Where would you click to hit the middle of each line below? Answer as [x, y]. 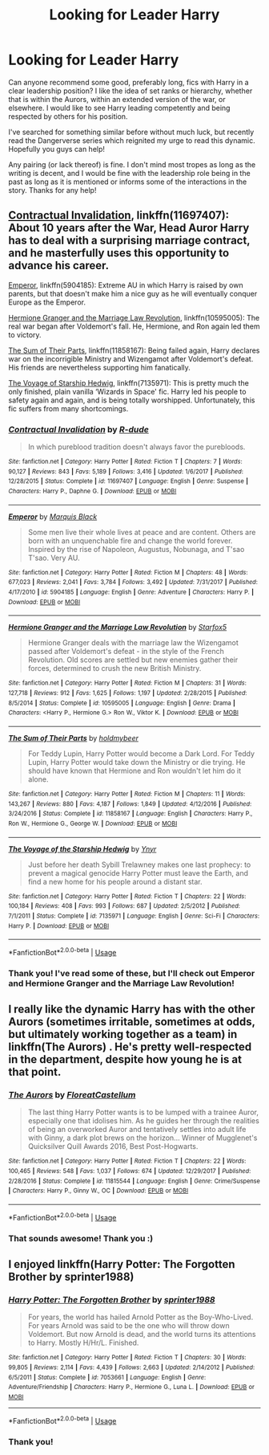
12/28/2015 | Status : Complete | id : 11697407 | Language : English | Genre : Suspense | [128, 481]
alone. [38, 779]
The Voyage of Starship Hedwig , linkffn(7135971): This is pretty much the [129, 382]
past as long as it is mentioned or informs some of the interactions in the [128, 182]
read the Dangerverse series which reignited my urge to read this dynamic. [132, 140]
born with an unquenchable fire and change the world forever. [130, 541]
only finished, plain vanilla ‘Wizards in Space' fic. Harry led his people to [127, 391]
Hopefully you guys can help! [57, 149]
